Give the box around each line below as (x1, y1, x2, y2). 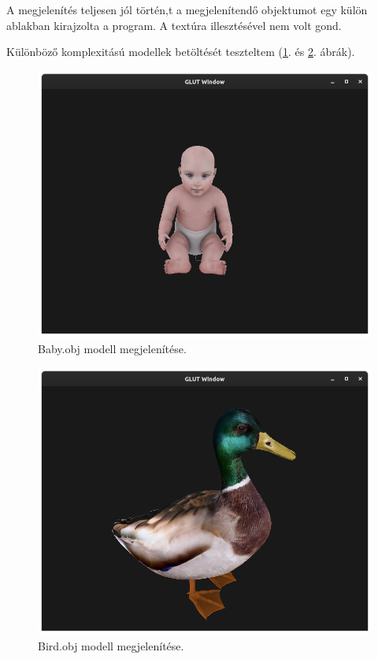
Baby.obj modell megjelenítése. (38, 341, 187, 357)
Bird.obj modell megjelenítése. (38, 637, 184, 653)
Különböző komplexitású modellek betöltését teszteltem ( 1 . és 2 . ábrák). (6, 43, 355, 60)
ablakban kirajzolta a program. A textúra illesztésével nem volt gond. (6, 17, 342, 33)
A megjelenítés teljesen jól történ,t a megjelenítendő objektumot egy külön (6, 2, 368, 17)
